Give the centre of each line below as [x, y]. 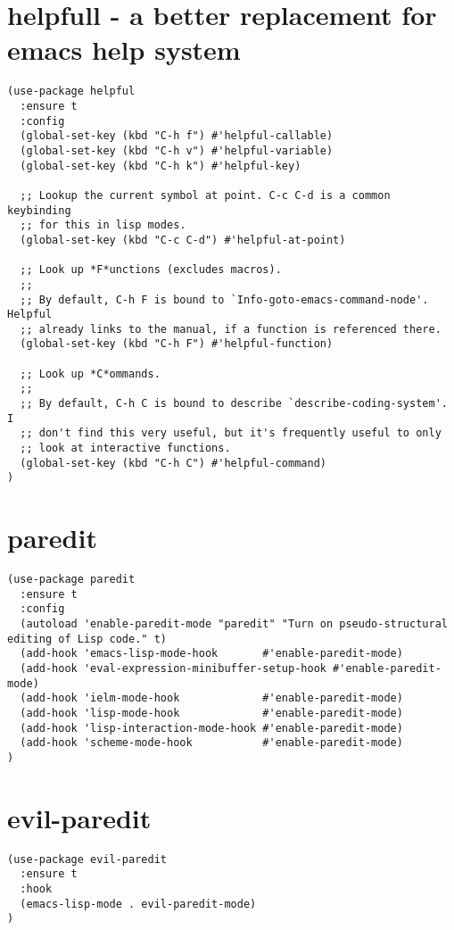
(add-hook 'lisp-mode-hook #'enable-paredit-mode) [211, 714]
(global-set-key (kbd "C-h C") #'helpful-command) [173, 463]
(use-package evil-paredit [87, 859]
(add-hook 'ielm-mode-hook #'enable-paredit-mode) [211, 698]
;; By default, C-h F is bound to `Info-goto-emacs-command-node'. [224, 299]
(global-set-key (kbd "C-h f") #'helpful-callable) [177, 136]
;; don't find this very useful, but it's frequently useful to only [231, 433]
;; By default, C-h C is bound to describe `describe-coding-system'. [234, 404]
